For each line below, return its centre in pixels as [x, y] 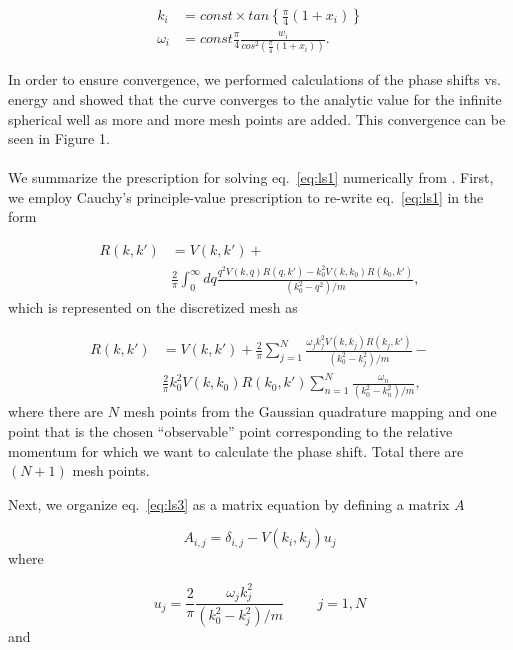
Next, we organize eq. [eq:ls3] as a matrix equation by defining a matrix [229, 503]
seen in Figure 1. [59, 138]
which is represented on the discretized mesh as [153, 307]
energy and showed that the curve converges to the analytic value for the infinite [255, 98]
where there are [55, 411]
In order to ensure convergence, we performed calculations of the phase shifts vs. [254, 79]
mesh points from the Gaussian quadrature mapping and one [310, 411]
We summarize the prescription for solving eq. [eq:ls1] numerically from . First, [251, 177]
